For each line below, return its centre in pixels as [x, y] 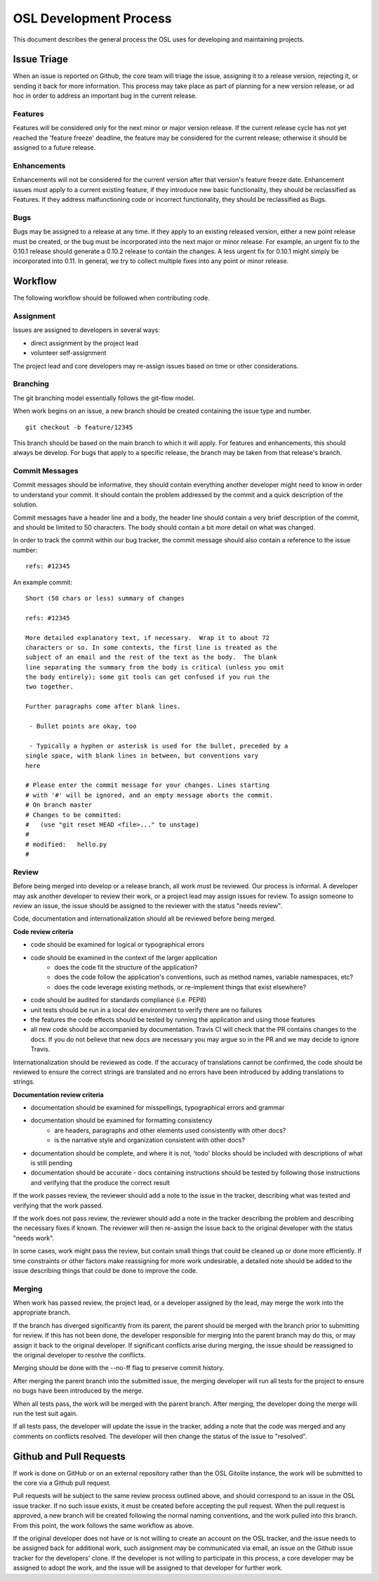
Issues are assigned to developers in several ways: [87, 330]
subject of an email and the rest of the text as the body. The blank [151, 657]
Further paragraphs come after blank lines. [104, 706]
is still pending [52, 1163]
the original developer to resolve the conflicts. [79, 1355]
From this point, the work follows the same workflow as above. [104, 1525]
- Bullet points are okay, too [83, 727]
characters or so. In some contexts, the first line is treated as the [151, 647]
